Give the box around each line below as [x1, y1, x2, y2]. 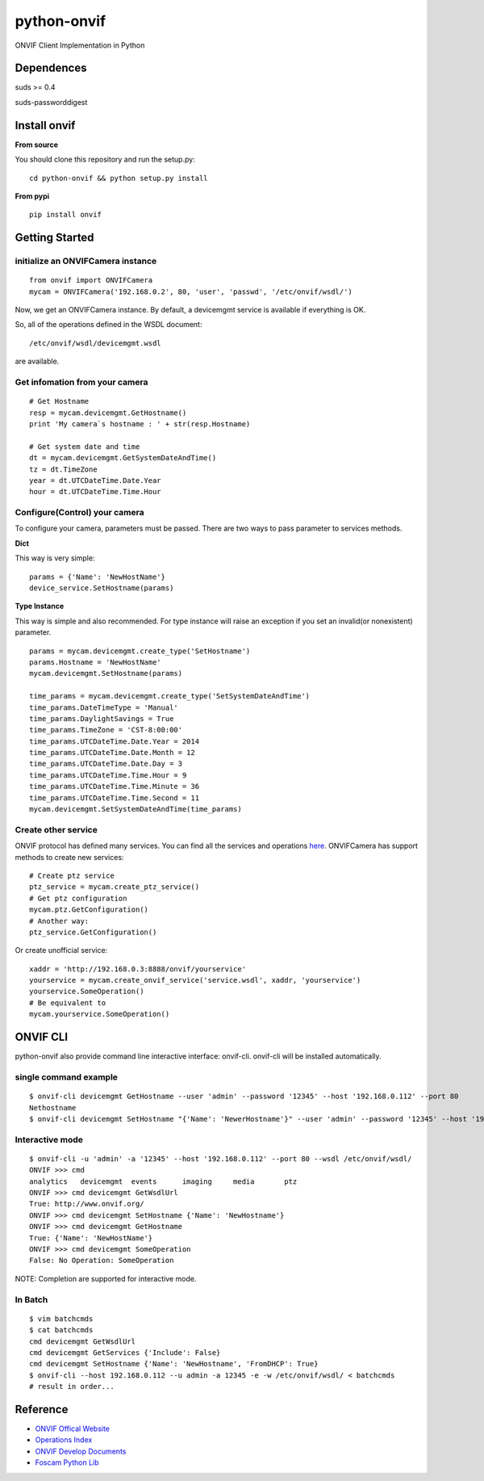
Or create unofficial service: [15, 946, 108, 955]
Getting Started [15, 231, 94, 245]
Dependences [15, 61, 87, 75]
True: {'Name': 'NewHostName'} [29, 1233, 153, 1243]
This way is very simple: [15, 553, 95, 563]
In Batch [15, 1294, 48, 1305]
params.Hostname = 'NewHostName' [29, 657, 161, 666]
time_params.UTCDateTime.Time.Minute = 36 [29, 782, 200, 791]
